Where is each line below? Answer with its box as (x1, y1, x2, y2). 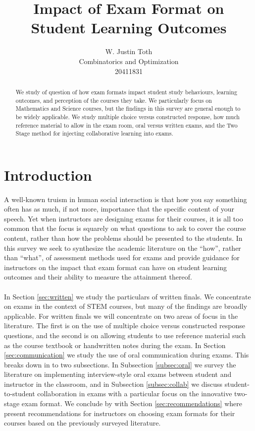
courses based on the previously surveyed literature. (4, 418, 161, 428)
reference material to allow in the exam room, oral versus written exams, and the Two (15, 121, 238, 129)
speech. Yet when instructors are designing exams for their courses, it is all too (4, 213, 243, 223)
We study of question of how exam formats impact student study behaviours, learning (15, 87, 237, 96)
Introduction (4, 164, 92, 185)
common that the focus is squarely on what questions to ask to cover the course (4, 223, 246, 233)
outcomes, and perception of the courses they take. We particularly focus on (15, 96, 212, 104)
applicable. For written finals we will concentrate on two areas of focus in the (4, 310, 238, 321)
